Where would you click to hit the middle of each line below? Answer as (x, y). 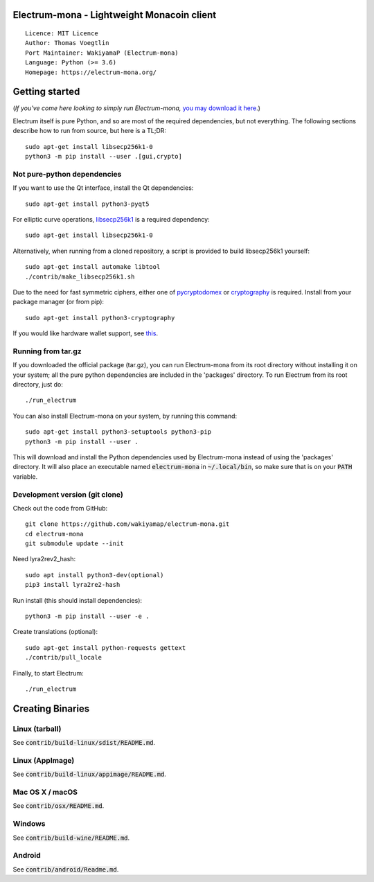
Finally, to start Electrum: (48, 673)
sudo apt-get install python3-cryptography (100, 318)
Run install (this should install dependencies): (77, 600)
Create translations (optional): (55, 632)
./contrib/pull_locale (64, 658)
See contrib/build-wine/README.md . (71, 838)
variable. (25, 476)
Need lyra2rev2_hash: (44, 559)
